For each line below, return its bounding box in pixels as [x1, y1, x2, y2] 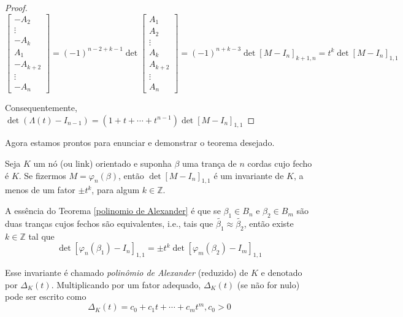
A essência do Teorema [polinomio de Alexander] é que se [5, 204, 221, 217]
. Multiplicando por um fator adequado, [51, 278, 201, 291]
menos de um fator [5, 183, 75, 196]
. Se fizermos [18, 169, 66, 181]
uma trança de [182, 157, 237, 170]
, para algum [91, 183, 140, 196]
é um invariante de [213, 169, 284, 181]
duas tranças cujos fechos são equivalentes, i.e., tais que [5, 217, 213, 230]
